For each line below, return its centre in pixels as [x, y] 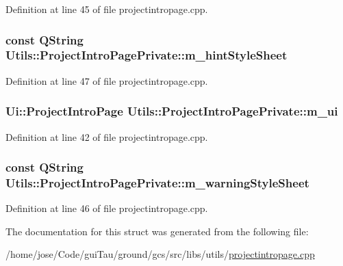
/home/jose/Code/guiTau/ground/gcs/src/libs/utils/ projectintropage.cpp [160, 254]
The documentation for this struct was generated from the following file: [157, 231]
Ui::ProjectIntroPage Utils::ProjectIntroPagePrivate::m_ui [172, 111]
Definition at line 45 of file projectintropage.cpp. [107, 9]
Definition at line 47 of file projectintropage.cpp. [107, 80]
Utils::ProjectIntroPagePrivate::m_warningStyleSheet [157, 182]
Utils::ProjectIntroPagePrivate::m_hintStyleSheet [147, 55]
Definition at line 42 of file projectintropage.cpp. [107, 136]
